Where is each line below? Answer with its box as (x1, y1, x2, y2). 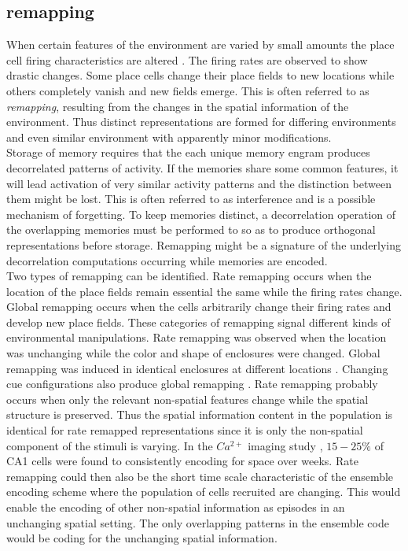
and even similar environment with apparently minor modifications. (6, 128, 332, 145)
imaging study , (248, 437, 323, 453)
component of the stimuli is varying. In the (6, 437, 213, 453)
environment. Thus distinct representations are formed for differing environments (6, 113, 396, 130)
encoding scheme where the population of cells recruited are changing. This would (6, 483, 401, 500)
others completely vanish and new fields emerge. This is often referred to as (6, 82, 369, 98)
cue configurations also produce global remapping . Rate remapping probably (6, 375, 378, 392)
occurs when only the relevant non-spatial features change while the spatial (6, 390, 369, 407)
